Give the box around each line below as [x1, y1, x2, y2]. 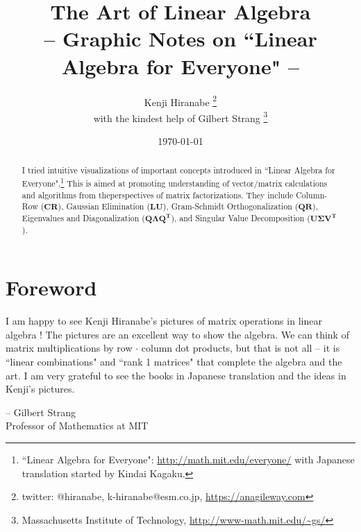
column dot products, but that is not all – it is [141, 341, 340, 355]
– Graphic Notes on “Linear [44, 24, 317, 53]
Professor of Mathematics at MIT [6, 418, 149, 433]
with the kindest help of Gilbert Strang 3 [93, 108, 268, 125]
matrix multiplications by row [6, 341, 133, 355]
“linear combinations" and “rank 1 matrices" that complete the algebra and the [6, 354, 342, 369]
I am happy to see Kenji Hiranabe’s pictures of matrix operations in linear [6, 314, 322, 328]
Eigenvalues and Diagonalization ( [22, 212, 145, 223]
